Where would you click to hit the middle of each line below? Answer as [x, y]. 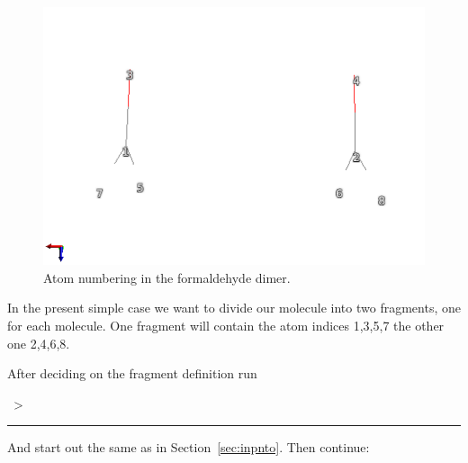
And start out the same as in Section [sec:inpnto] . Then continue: [189, 447]
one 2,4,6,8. [39, 343]
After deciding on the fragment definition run [132, 373]
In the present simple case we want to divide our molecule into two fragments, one [234, 308]
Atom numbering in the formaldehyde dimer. [167, 277]
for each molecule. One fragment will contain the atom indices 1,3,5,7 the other [226, 326]
